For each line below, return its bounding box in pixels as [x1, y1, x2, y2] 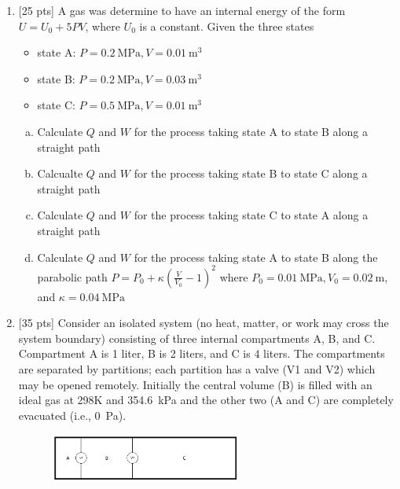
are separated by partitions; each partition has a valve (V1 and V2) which [18, 361, 376, 377]
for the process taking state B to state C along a [134, 165, 368, 182]
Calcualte [37, 165, 83, 182]
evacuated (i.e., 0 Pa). [18, 406, 127, 423]
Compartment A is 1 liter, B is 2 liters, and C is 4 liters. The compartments [18, 345, 385, 362]
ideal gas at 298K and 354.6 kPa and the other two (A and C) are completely [18, 392, 394, 408]
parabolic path [37, 268, 108, 285]
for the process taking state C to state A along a [134, 207, 369, 223]
